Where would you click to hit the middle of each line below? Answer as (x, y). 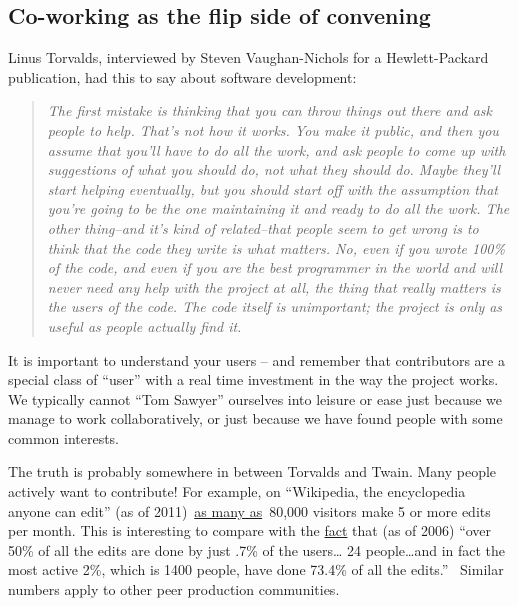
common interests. (64, 437)
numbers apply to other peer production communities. (174, 589)
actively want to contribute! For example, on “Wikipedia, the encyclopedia (237, 491)
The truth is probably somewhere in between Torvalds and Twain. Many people (252, 471)
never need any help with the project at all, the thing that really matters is (274, 286)
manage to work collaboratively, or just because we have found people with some (255, 418)
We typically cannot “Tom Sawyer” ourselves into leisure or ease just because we (255, 398)
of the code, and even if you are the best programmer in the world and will (275, 267)
